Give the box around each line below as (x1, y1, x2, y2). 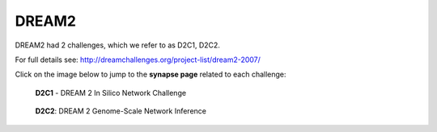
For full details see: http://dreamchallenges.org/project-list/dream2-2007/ (15, 55, 261, 64)
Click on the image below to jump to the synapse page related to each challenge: (15, 69, 286, 80)
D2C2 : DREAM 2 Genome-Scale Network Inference (35, 106, 206, 116)
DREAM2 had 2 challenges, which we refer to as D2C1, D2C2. (15, 40, 220, 50)
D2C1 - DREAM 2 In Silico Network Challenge (35, 88, 186, 97)
